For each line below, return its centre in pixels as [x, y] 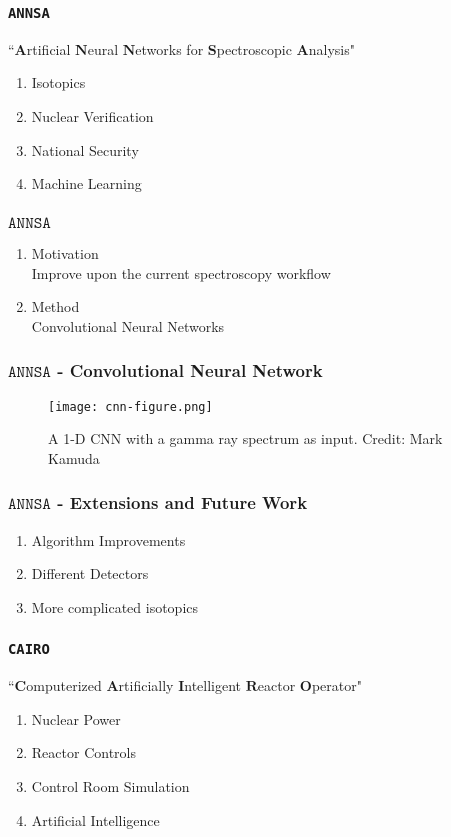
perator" [336, 685]
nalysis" [331, 48]
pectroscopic [254, 48]
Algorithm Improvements [108, 539]
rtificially [146, 685]
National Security [85, 149]
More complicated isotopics [115, 606]
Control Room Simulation [110, 786]
